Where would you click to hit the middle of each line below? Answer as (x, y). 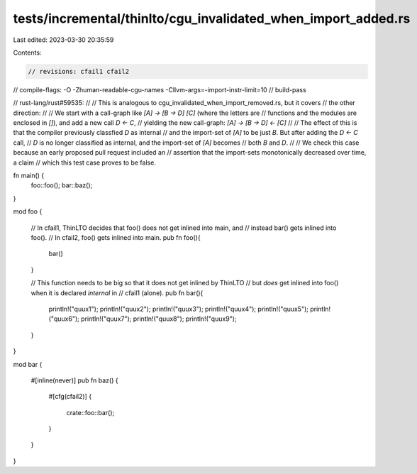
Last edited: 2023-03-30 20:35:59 (63, 40)
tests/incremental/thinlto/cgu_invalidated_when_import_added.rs (212, 18)
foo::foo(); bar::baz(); (62, 185)
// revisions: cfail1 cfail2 (79, 71)
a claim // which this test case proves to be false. (84, 162)
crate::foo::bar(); (90, 412)
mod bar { (28, 364)
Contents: (27, 53)
